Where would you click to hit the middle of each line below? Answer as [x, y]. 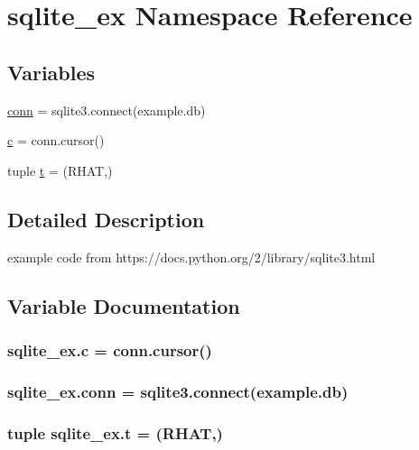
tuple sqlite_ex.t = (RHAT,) [115, 432]
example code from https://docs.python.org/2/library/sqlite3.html [191, 257]
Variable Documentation [124, 305]
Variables [51, 72]
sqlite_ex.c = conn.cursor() [110, 349]
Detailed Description [106, 219]
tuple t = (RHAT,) [60, 170]
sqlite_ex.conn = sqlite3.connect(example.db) [178, 391]
